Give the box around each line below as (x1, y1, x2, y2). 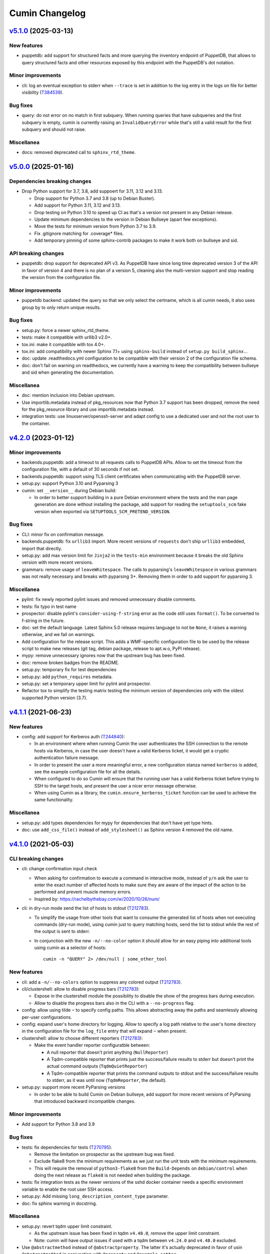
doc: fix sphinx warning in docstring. (21, 1200, 97, 1206)
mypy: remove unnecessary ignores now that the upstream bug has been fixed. (21, 653, 185, 659)
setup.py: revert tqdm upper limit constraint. (21, 1223, 112, 1229)
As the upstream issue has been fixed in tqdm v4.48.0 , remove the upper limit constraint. (34, 1230, 220, 1236)
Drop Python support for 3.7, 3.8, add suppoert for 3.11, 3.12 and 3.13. (21, 188, 163, 194)
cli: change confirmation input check (21, 866, 97, 872)
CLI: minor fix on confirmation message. (21, 531, 104, 537)
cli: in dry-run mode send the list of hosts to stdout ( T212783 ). (21, 905, 150, 911)
